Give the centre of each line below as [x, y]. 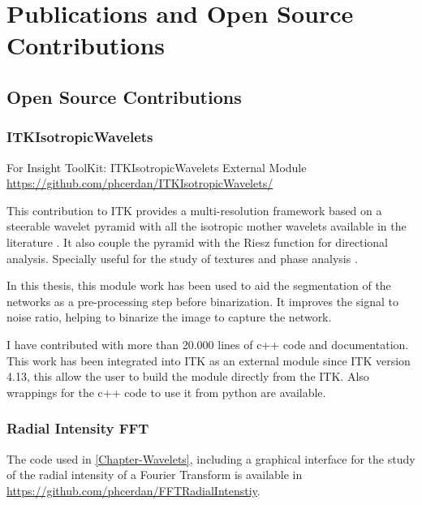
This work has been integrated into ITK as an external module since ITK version [209, 360]
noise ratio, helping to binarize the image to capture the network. [169, 317]
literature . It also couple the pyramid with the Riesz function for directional [197, 242]
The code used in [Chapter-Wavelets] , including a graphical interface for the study [211, 458]
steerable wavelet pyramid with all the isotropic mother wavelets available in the [207, 226]
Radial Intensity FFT [78, 428]
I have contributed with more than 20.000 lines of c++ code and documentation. [208, 344]
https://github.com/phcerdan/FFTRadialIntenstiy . [133, 490]
